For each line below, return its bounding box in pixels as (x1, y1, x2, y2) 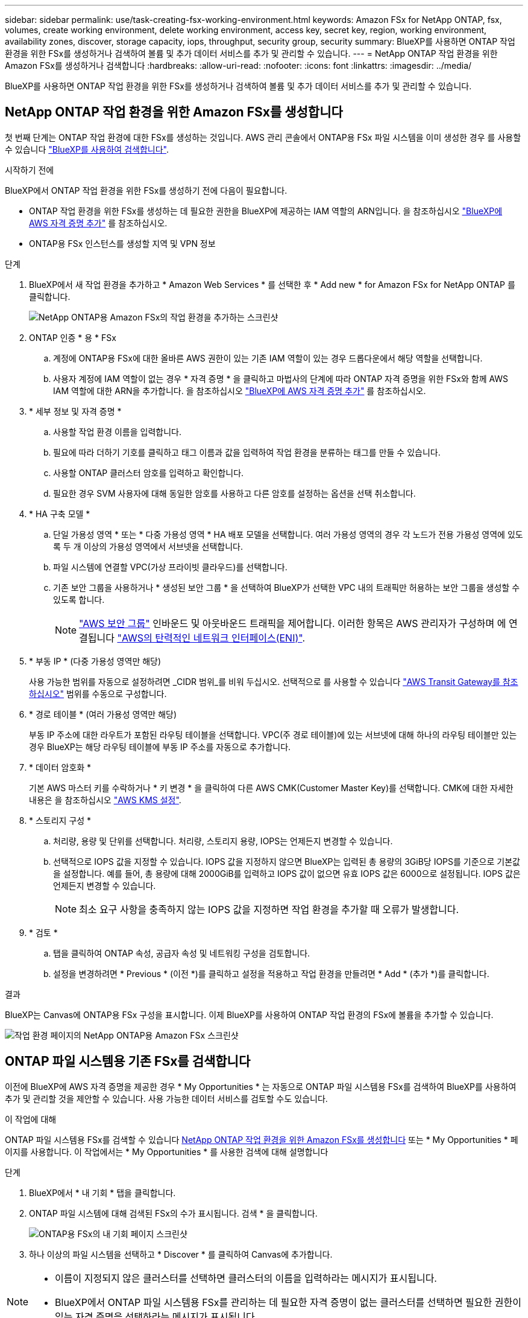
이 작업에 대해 (5, 1113, 57, 1124)
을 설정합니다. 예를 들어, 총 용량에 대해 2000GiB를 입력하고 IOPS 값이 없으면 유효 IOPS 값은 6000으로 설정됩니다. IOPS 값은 (53, 868, 521, 879)
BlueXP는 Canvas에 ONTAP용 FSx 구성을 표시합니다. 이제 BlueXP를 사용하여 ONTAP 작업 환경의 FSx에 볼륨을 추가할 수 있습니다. (5, 1009, 494, 1020)
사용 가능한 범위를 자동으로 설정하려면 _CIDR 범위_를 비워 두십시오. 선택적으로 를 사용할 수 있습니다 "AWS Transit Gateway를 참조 (29, 676, 518, 687)
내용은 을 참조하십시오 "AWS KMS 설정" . (29, 794, 181, 805)
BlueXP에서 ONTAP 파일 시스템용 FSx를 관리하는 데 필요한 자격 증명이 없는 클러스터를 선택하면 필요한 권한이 (55, 1296, 521, 1308)
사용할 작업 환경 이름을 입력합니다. (53, 426, 181, 437)
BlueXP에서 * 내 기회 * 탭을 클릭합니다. (29, 1187, 176, 1198)
